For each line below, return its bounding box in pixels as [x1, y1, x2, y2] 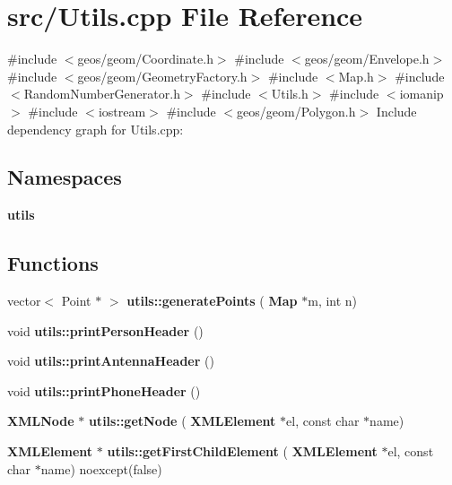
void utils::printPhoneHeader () [7, 381, 201, 400]
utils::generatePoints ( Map [126, 291, 298, 310]
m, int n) [308, 291, 358, 310]
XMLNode [7, 411, 74, 430]
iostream [98, 101, 146, 120]
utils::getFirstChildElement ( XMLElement [107, 442, 378, 461]
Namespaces [7, 163, 122, 191]
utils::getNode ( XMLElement [88, 411, 276, 430]
